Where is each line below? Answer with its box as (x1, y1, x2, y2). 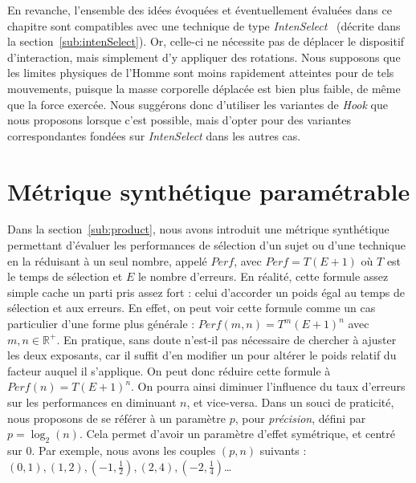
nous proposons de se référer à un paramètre (7, 409, 226, 426)
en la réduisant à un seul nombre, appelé (7, 252, 207, 269)
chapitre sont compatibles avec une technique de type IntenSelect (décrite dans (7, 17, 401, 34)
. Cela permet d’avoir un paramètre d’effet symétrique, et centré (79, 425, 395, 442)
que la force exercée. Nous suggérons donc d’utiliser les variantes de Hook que (7, 95, 388, 112)
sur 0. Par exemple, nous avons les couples (7, 441, 216, 458)
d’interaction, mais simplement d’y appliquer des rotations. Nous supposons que (7, 48, 401, 65)
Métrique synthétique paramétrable (7, 174, 410, 207)
